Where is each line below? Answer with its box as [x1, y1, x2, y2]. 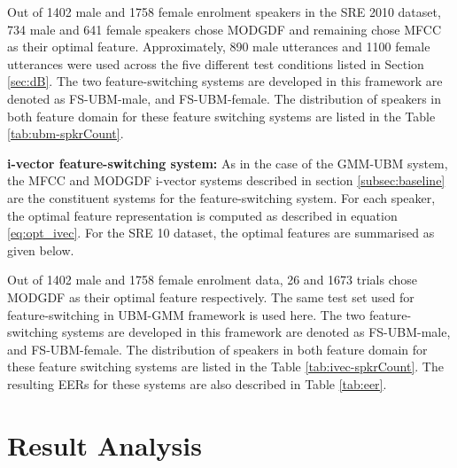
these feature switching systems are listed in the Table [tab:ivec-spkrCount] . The [7, 357, 444, 376]
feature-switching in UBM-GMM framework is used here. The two [7, 305, 366, 324]
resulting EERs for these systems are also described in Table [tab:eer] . [7, 374, 387, 393]
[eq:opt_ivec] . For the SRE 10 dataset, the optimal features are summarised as [7, 223, 435, 242]
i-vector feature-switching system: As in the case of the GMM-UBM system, [7, 153, 448, 172]
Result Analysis [7, 426, 202, 463]
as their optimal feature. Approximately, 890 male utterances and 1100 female [7, 37, 430, 56]
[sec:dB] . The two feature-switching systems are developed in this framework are [7, 72, 443, 90]
